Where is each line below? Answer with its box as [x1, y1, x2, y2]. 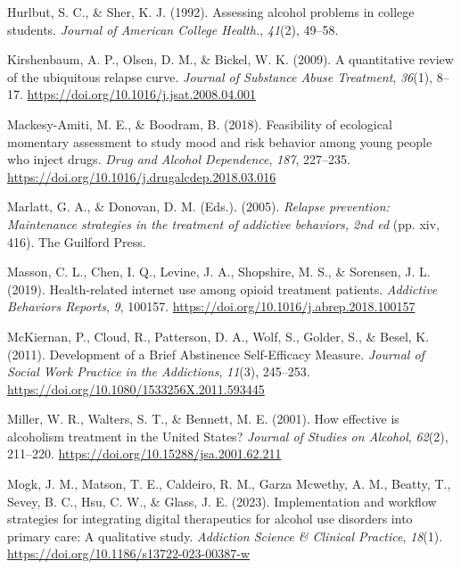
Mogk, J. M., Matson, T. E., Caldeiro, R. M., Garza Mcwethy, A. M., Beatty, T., [7, 474, 451, 493]
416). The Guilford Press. [7, 232, 146, 251]
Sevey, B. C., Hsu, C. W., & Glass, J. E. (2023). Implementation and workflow [7, 491, 437, 510]
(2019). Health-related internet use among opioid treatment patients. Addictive [7, 279, 438, 298]
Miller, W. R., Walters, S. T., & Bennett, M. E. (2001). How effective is [7, 409, 399, 428]
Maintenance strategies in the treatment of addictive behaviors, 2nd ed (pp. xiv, [7, 214, 440, 233]
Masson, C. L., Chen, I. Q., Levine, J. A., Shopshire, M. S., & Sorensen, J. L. [7, 262, 431, 281]
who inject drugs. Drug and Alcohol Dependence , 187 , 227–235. [7, 150, 350, 169]
